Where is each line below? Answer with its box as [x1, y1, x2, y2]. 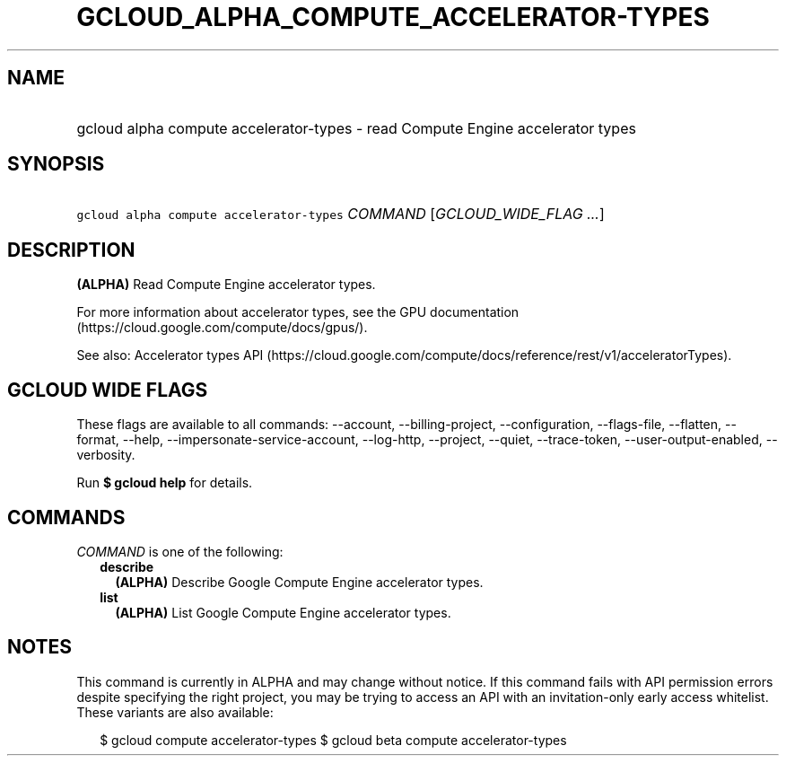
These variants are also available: [76, 704, 274, 720]
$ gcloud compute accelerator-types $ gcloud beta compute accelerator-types [100, 732, 567, 748]
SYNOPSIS [7, 153, 105, 176]
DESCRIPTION [7, 238, 135, 261]
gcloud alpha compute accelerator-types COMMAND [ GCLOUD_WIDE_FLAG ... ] [76, 205, 605, 224]
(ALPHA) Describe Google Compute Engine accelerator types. [115, 574, 484, 590]
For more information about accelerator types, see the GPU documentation [76, 304, 520, 320]
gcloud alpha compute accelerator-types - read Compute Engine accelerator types [76, 118, 636, 137]
